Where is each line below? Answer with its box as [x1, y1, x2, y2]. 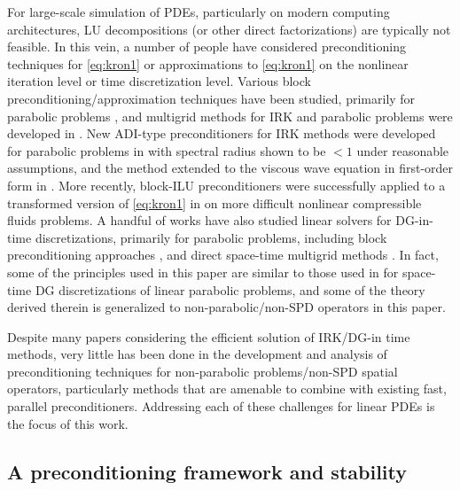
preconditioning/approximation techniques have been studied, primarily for [7, 89, 416, 107]
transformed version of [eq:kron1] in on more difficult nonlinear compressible [7, 193, 422, 212]
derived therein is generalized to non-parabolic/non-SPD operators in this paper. [7, 298, 446, 316]
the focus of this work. [7, 414, 129, 432]
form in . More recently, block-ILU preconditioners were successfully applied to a [7, 175, 446, 194]
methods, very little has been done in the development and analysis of [7, 345, 387, 363]
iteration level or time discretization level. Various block [7, 72, 311, 90]
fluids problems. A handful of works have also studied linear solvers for [7, 211, 392, 229]
